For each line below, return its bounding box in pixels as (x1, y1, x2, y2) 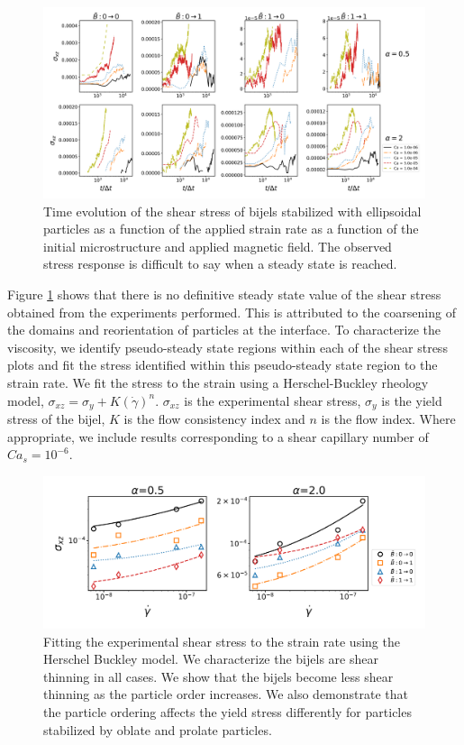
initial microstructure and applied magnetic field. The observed (43, 236, 392, 255)
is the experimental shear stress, (184, 391, 361, 409)
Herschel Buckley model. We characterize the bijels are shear (43, 649, 378, 668)
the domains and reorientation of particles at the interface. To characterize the (7, 320, 441, 339)
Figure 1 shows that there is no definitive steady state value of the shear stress (7, 284, 441, 303)
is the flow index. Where (321, 409, 456, 428)
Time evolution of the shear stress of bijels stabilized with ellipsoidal (43, 201, 422, 220)
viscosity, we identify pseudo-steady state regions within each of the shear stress (7, 337, 448, 356)
